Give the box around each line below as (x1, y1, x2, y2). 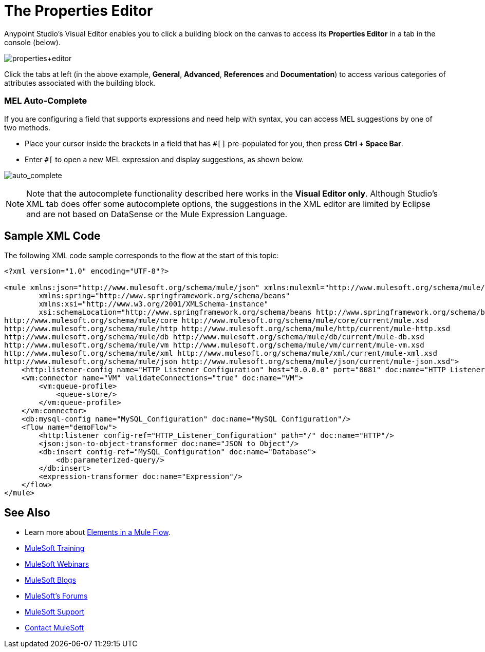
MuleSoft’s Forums (25, 591, 88, 601)
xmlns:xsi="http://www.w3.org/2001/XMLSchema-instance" (39, 300, 269, 309)
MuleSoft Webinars (25, 560, 89, 569)
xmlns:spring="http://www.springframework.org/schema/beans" (39, 292, 290, 300)
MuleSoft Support (25, 607, 84, 617)
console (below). (4, 37, 61, 47)
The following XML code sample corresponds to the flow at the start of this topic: (4, 251, 279, 260)
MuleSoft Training (25, 544, 85, 553)
